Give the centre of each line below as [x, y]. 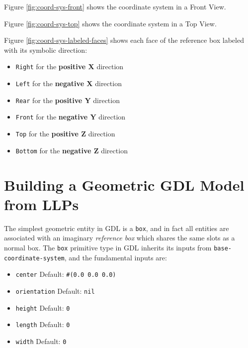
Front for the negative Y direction [71, 117]
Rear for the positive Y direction [68, 100]
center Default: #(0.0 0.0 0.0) [66, 274]
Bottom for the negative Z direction [72, 150]
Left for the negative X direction [69, 83]
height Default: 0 [43, 307]
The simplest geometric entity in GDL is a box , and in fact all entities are [117, 228]
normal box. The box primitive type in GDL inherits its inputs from [108, 247]
